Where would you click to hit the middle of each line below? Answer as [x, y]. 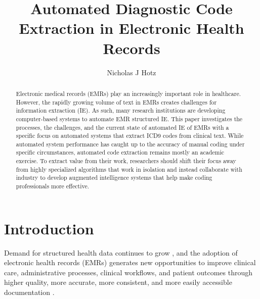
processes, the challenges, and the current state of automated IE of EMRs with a [122, 127]
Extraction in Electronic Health [132, 28]
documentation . [29, 292]
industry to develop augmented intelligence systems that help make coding [114, 178]
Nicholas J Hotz [132, 72]
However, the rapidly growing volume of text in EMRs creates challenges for [116, 102]
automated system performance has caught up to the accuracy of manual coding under [130, 144]
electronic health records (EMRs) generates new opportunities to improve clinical [130, 262]
